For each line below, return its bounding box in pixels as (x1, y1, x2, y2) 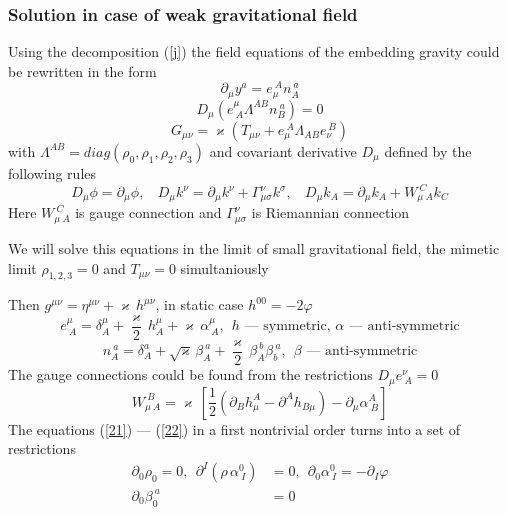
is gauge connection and (75, 202, 222, 223)
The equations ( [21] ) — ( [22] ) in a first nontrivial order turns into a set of (8, 418, 461, 439)
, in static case (155, 294, 244, 315)
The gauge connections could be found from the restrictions (8, 364, 373, 385)
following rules (8, 162, 97, 183)
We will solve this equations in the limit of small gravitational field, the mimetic (8, 237, 500, 258)
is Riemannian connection (251, 202, 410, 223)
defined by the (384, 140, 472, 161)
